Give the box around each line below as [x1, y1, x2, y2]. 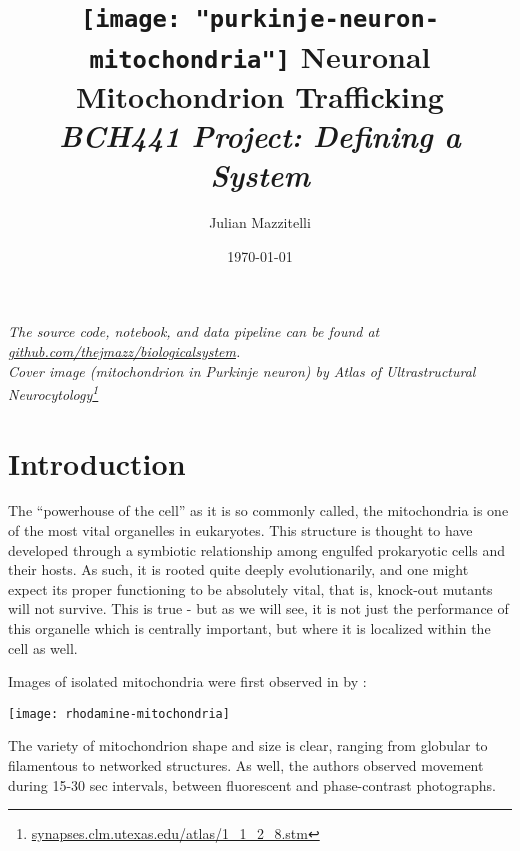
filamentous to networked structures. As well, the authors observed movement [8, 755, 484, 776]
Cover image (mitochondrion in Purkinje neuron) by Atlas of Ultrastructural [8, 360, 476, 381]
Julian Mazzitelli [209, 212, 311, 233]
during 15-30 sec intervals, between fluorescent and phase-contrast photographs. [8, 774, 496, 795]
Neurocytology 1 [8, 381, 99, 404]
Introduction [8, 442, 186, 483]
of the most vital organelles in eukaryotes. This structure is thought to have [8, 520, 473, 541]
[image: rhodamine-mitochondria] [8, 706, 230, 721]
